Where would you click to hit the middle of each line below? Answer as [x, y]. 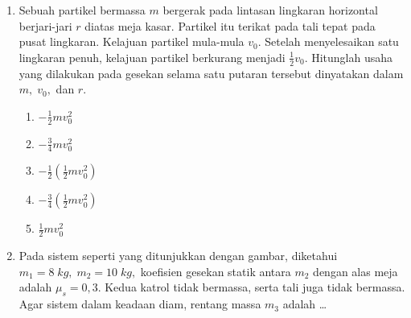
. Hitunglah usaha [349, 57]
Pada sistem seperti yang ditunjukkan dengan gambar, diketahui [178, 256]
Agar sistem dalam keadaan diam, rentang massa [140, 304]
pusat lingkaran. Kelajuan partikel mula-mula [132, 41]
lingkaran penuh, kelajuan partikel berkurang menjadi [152, 57]
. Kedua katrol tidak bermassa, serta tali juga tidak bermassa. [251, 287]
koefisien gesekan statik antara [216, 271]
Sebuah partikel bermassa [82, 10]
